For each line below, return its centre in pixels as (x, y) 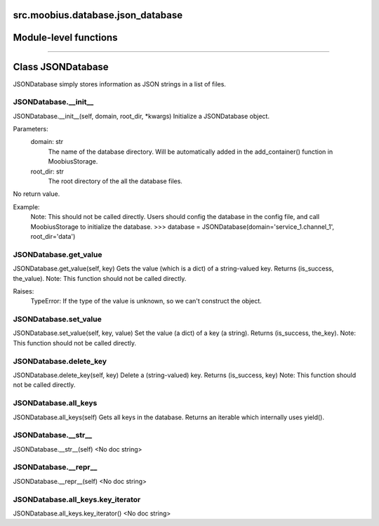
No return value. (36, 194)
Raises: (24, 291)
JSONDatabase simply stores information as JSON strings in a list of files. (119, 84)
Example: (26, 206)
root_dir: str (47, 171)
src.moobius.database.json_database (98, 15)
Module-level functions (65, 38)
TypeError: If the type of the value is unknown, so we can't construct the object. (146, 301)
